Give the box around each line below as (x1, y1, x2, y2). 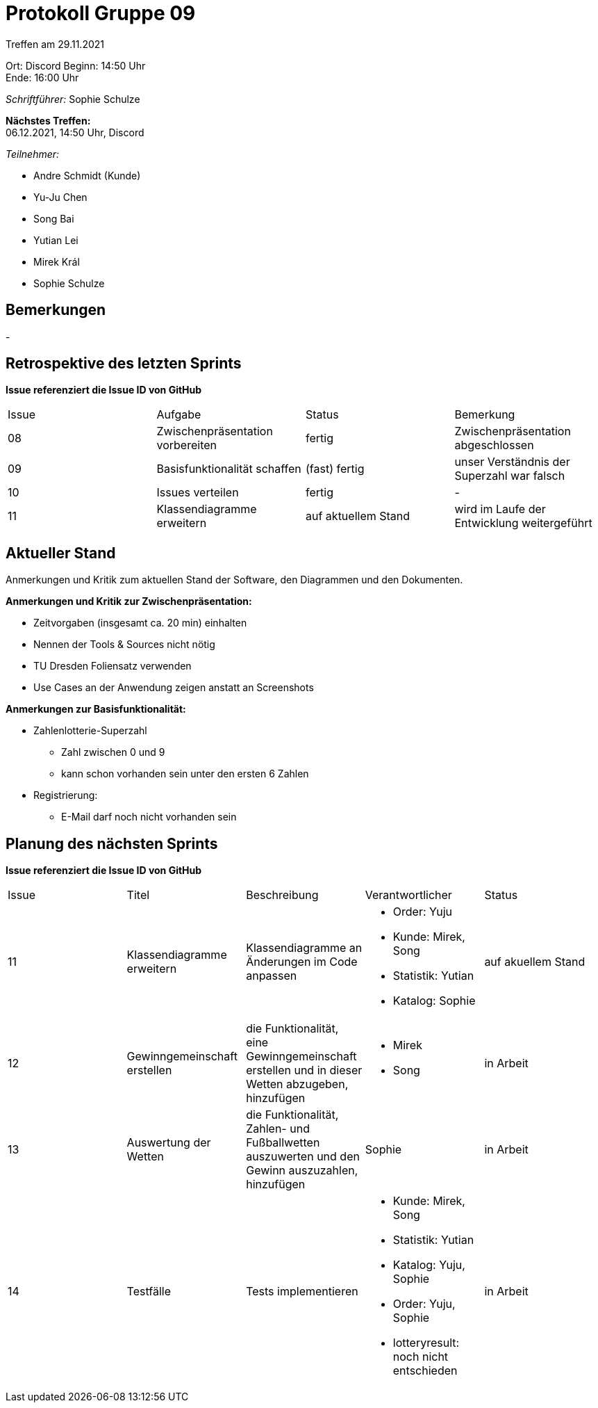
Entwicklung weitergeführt (454, 516, 592, 531)
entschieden (392, 1364, 458, 1378)
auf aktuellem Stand (306, 509, 410, 524)
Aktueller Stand (6, 544, 116, 562)
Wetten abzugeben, (246, 1077, 349, 1092)
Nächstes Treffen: (6, 114, 91, 127)
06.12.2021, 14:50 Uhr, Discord (6, 126, 144, 138)
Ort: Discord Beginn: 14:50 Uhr (6, 59, 146, 72)
